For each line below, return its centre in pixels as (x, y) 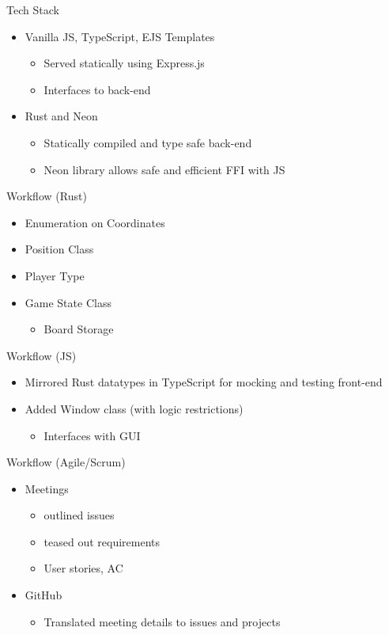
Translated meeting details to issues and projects (162, 621)
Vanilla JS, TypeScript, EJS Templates (120, 36)
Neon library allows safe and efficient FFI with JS (164, 169)
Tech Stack (33, 10)
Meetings (47, 488)
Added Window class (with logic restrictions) (134, 408)
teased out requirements (102, 541)
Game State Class (68, 302)
